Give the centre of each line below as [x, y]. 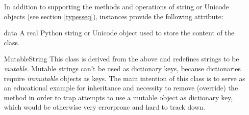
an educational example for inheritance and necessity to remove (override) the [121, 88]
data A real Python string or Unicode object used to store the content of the [119, 33]
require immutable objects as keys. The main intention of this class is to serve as [124, 78]
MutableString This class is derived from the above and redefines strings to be [122, 59]
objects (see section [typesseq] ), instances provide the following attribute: [114, 16]
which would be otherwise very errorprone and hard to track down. [105, 107]
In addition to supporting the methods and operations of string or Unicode [117, 6]
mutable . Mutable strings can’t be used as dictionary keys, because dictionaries [123, 68]
